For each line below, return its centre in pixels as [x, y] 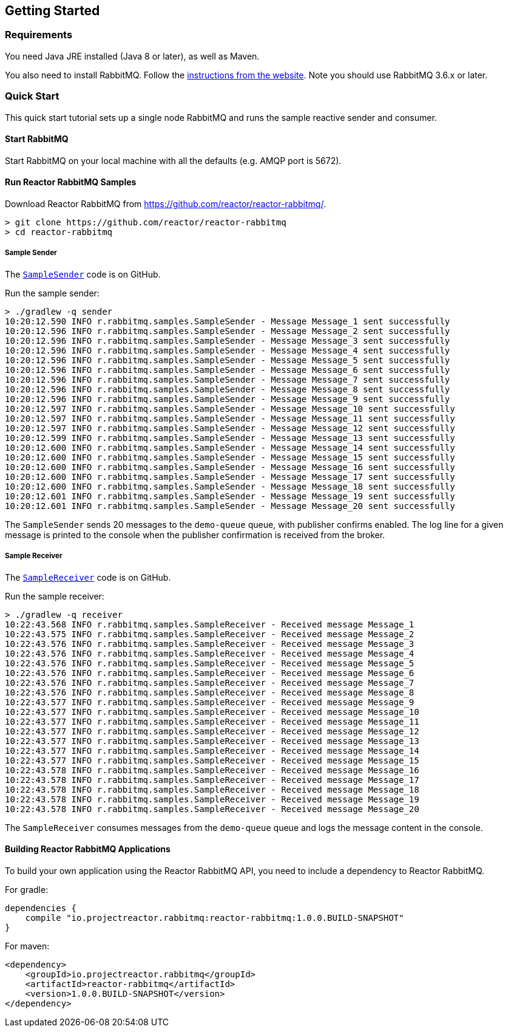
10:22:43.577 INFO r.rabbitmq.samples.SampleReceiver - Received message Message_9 [210, 702]
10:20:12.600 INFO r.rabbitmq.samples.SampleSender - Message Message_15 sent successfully [230, 457]
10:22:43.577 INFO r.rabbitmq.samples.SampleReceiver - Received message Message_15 [212, 760]
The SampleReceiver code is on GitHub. [88, 577]
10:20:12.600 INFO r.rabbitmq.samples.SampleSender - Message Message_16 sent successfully [230, 467]
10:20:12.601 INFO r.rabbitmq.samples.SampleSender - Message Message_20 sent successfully [230, 506]
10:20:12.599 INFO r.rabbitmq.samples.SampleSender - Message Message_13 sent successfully [230, 438]
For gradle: [27, 889]
